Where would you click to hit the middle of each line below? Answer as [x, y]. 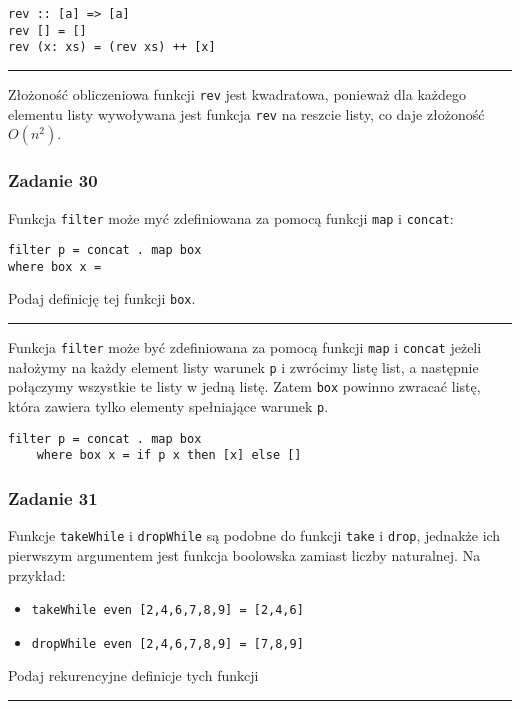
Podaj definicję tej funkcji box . [102, 298]
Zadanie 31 [53, 497]
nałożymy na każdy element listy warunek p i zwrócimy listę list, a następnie [243, 366]
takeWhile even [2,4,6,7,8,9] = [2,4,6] [167, 610]
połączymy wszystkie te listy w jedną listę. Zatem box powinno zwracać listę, [244, 386]
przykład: [37, 574]
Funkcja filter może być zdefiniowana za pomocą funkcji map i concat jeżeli [245, 347]
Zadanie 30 [53, 180]
